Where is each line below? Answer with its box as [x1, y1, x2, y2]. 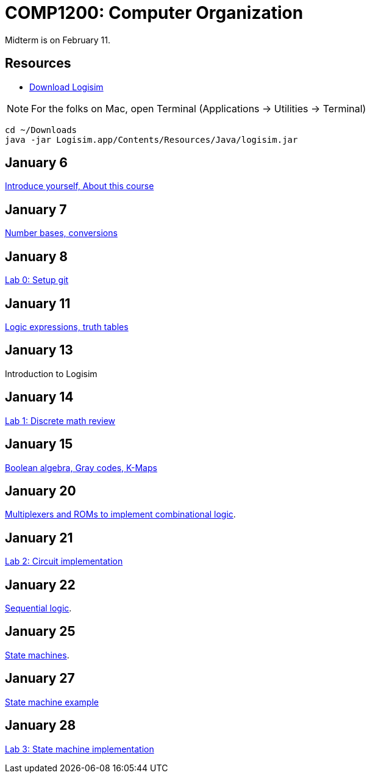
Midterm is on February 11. [5, 34, 111, 45]
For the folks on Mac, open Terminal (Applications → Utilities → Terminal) [31, 102, 366, 115]
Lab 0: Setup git [5, 275, 69, 286]
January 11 [5, 295, 71, 311]
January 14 [5, 389, 74, 405]
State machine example [5, 696, 99, 707]
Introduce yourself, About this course [5, 181, 154, 192]
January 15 [5, 436, 73, 452]
